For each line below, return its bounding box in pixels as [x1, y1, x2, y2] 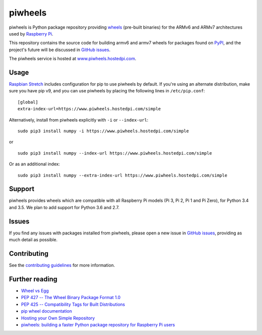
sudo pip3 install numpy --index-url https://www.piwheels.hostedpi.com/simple [17, 150, 212, 156]
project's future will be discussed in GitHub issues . [9, 47, 111, 53]
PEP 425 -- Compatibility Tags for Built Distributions [21, 301, 125, 307]
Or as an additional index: [9, 161, 60, 167]
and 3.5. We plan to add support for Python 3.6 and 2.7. [9, 204, 120, 210]
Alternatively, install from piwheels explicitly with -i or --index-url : [9, 117, 148, 123]
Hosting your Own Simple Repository [21, 315, 95, 321]
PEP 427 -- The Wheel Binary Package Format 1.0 [21, 295, 121, 300]
